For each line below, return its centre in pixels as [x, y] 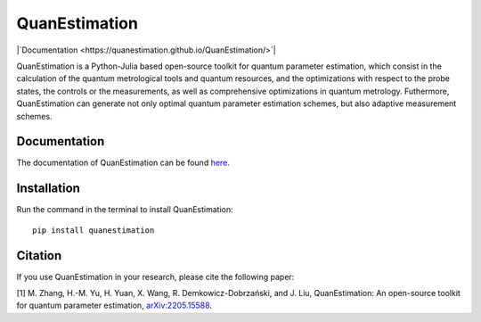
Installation [48, 189]
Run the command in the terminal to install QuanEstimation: [125, 210]
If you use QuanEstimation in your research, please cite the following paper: [155, 277]
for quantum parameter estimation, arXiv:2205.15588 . [114, 305]
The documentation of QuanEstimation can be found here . [123, 163]
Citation [39, 256]
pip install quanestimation [94, 230]
